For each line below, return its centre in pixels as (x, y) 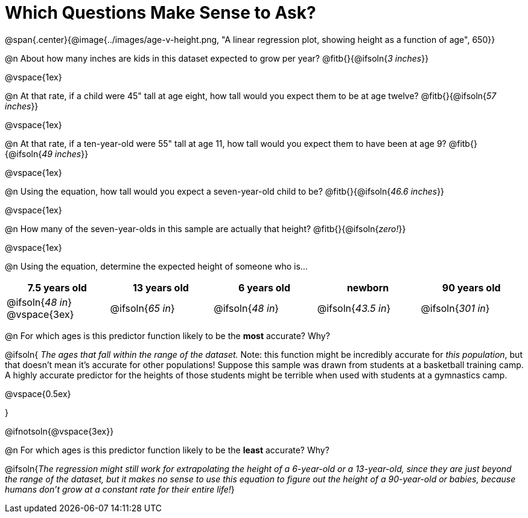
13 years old (161, 287)
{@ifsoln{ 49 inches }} (47, 154)
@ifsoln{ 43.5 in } (354, 308)
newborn (368, 287)
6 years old (264, 287)
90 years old (471, 287)
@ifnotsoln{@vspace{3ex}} (59, 431)
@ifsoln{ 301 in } (455, 308)
